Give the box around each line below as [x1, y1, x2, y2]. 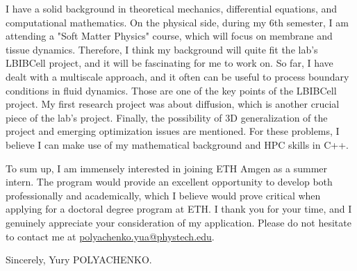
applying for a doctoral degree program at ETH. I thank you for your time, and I [6, 202, 352, 216]
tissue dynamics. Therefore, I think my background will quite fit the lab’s [6, 42, 318, 56]
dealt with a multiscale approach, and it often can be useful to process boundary [6, 69, 349, 83]
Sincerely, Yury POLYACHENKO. [6, 252, 152, 267]
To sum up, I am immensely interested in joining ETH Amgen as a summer [6, 161, 327, 175]
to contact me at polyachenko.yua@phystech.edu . [6, 229, 215, 243]
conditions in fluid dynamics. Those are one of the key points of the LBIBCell [6, 83, 337, 97]
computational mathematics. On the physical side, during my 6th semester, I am [6, 15, 349, 29]
